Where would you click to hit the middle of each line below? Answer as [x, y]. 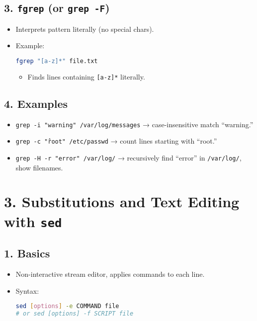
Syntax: [27, 290]
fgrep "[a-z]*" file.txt [57, 61]
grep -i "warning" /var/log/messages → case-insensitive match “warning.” [134, 124]
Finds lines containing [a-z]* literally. [86, 76]
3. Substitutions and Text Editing [122, 201]
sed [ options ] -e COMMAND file [67, 306]
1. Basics [27, 253]
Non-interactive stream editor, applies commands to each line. [110, 274]
